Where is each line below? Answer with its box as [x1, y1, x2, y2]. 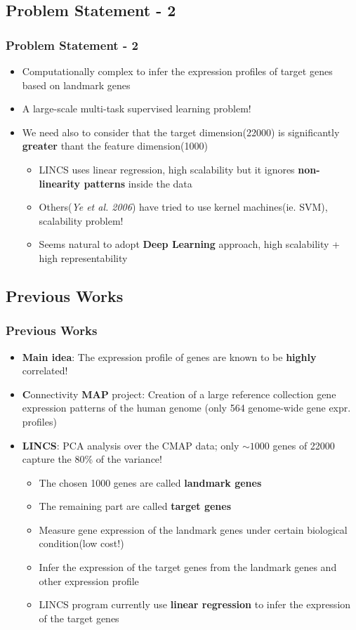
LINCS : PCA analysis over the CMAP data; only [22, 438, 239, 452]
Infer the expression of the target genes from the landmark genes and [39, 560, 337, 575]
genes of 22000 [272, 438, 335, 452]
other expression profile [39, 573, 139, 588]
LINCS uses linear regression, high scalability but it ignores [39, 162, 295, 176]
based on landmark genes [22, 77, 131, 92]
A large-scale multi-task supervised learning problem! [22, 101, 251, 116]
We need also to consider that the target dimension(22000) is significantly [22, 124, 340, 139]
